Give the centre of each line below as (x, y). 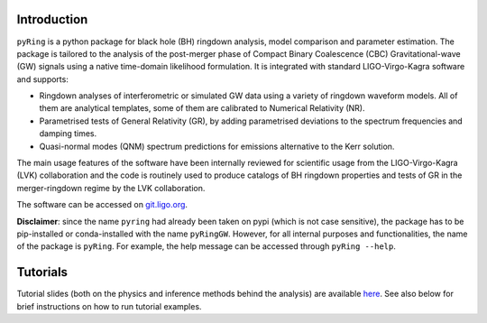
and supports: (43, 79)
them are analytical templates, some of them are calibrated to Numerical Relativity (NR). (202, 108)
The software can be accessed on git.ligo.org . (102, 205)
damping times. (68, 134)
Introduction (52, 19)
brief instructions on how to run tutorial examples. (109, 306)
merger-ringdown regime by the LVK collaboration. (111, 188)
